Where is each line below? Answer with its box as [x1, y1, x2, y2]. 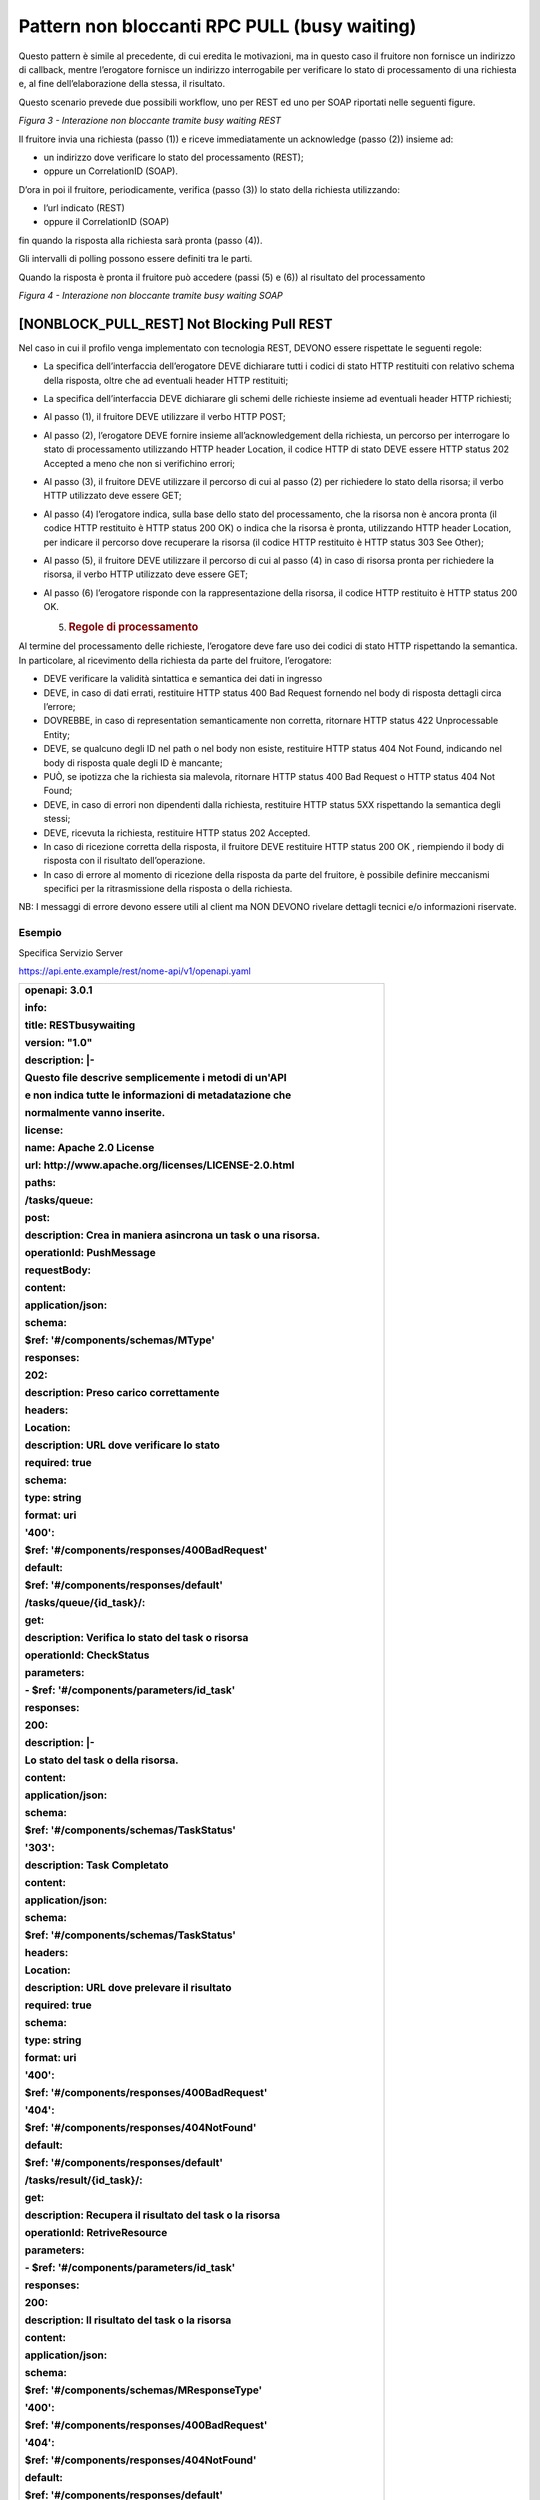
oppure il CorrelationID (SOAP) [43, 216, 170, 228]
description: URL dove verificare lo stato [24, 1438, 220, 1452]
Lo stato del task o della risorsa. [24, 1753, 179, 1767]
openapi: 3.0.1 [24, 983, 93, 997]
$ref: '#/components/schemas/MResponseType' [24, 2383, 263, 2397]
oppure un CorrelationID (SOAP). [43, 165, 179, 177]
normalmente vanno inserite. [24, 1106, 166, 1120]
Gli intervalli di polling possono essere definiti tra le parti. [18, 253, 253, 265]
